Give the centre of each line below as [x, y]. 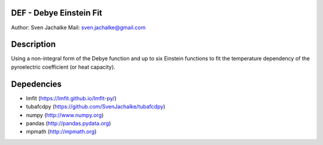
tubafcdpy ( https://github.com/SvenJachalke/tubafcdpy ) [96, 107]
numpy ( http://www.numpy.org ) [65, 115]
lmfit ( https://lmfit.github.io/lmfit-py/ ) [71, 98]
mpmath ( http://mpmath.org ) [61, 132]
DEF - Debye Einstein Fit [57, 13]
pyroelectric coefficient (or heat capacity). [63, 67]
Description [33, 44]
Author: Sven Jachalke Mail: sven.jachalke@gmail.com [78, 27]
